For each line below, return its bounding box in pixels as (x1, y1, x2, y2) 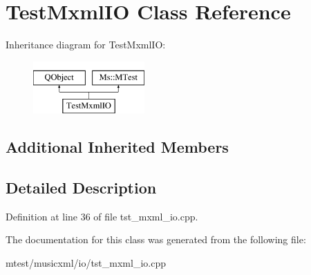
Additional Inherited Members (6, 136, 229, 158)
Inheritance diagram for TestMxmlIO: (6, 37, 166, 52)
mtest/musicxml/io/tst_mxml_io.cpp (6, 256, 166, 270)
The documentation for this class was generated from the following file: (6, 232, 306, 247)
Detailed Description (6, 177, 157, 198)
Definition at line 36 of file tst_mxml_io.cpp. (6, 209, 198, 223)
